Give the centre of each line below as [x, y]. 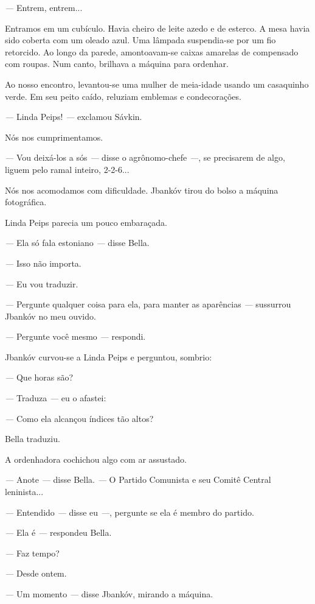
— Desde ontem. [36, 573]
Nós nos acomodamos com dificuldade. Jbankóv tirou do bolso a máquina [142, 190]
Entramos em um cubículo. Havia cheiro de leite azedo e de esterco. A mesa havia [157, 28]
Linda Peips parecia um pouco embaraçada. [86, 222]
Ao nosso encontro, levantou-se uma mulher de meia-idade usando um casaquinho [157, 84]
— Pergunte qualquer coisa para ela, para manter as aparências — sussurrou [148, 304]
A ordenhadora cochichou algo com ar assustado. [96, 459]
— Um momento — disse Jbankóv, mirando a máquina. [109, 594]
